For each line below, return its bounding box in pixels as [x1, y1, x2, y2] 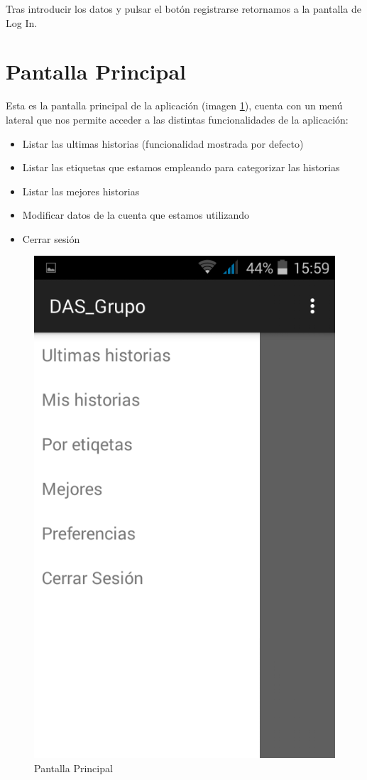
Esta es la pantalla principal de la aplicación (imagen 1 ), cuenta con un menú [6, 98, 343, 113]
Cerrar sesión [22, 231, 80, 246]
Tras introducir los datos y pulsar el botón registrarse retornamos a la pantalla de [6, 1, 362, 16]
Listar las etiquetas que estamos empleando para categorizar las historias [22, 160, 340, 175]
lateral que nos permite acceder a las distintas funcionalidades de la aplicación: [6, 112, 349, 126]
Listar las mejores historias [22, 183, 140, 198]
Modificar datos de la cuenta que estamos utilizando [22, 207, 249, 222]
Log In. [6, 15, 38, 30]
